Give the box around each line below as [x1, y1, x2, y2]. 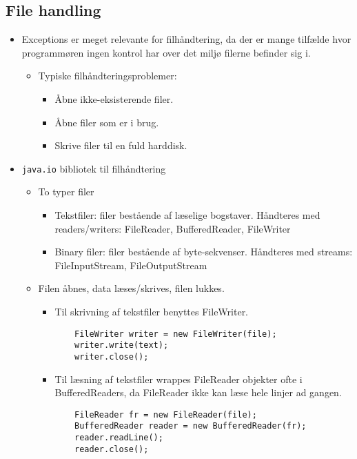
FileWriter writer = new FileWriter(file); [74, 329, 277, 339]
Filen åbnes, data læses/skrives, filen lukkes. [38, 281, 225, 295]
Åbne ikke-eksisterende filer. [54, 91, 174, 106]
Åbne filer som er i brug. [54, 115, 159, 129]
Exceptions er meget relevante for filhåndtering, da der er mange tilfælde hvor [21, 32, 351, 46]
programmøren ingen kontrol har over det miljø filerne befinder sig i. [21, 45, 311, 59]
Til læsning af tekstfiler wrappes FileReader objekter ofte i [54, 371, 303, 386]
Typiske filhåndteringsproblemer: [38, 68, 177, 83]
